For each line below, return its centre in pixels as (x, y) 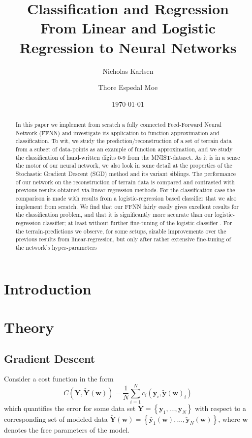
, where (229, 419)
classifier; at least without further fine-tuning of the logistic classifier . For (137, 222)
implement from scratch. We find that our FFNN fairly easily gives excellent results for (127, 206)
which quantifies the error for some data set (70, 408)
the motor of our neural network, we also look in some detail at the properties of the (124, 165)
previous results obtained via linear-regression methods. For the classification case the (125, 190)
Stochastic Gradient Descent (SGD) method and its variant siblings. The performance (126, 174)
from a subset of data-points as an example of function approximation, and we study (124, 149)
